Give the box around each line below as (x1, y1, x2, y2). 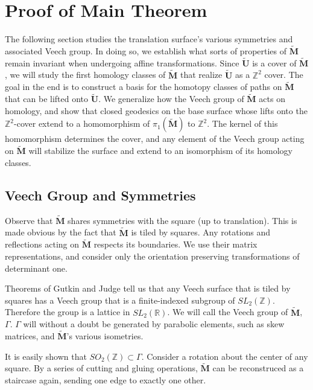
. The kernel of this (207, 117, 278, 130)
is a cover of (252, 56, 297, 69)
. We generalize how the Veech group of (98, 92, 244, 105)
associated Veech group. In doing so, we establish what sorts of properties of (5, 44, 287, 57)
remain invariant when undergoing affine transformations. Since (5, 56, 239, 69)
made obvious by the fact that (5, 226, 116, 238)
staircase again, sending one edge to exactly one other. (5, 374, 206, 386)
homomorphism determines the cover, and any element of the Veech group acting (5, 132, 305, 145)
